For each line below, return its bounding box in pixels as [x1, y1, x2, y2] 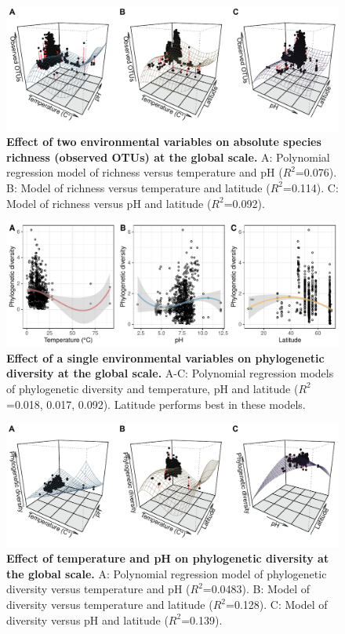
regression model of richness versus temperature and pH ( [6, 164, 283, 180]
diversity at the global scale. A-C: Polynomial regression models [6, 365, 334, 381]
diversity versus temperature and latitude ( [6, 596, 213, 613]
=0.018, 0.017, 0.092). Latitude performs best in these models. [6, 395, 306, 412]
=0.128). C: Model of [226, 596, 328, 613]
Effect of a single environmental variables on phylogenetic [6, 349, 325, 366]
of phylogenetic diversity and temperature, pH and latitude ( [6, 380, 299, 396]
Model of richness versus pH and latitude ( [6, 195, 212, 211]
